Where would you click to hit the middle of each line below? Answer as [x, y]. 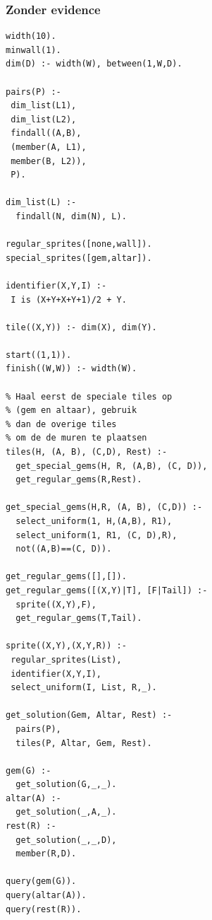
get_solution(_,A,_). [66, 812]
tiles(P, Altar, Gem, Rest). [84, 743]
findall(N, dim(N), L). [71, 216]
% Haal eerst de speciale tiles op [89, 396]
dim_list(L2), [44, 119]
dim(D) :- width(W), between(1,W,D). [94, 64]
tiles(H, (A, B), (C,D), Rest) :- [87, 452]
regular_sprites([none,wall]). [79, 244]
